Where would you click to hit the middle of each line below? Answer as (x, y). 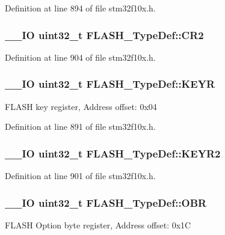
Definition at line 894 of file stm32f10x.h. (80, 8)
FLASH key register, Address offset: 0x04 (81, 106)
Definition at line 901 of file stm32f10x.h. (80, 176)
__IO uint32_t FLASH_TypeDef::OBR (106, 202)
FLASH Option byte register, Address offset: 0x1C (98, 224)
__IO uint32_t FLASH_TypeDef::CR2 (104, 35)
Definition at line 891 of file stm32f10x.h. (80, 127)
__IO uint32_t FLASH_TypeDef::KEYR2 (113, 153)
